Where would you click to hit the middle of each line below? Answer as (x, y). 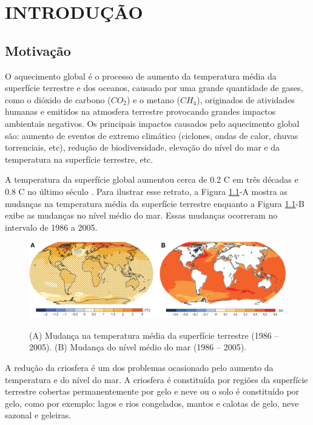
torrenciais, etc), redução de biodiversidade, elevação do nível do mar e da (142, 147)
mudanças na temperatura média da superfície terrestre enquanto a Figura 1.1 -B (155, 203)
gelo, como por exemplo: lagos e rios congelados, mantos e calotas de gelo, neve (152, 403)
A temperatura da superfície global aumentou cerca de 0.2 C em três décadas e (152, 179)
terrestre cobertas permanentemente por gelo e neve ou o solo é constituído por (152, 391)
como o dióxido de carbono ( (58, 99)
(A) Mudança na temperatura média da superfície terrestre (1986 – (154, 335)
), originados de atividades (246, 99)
